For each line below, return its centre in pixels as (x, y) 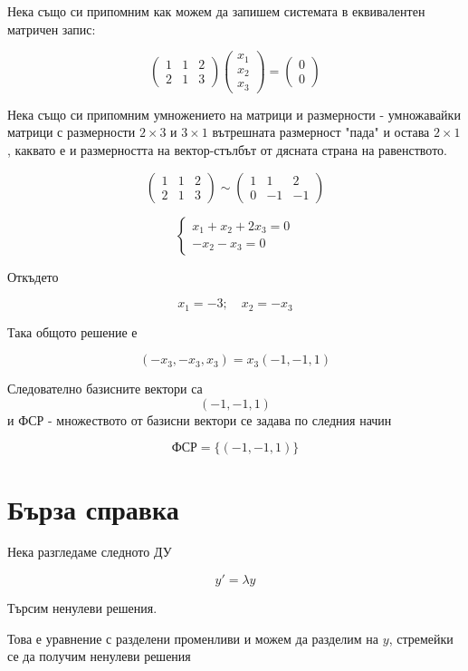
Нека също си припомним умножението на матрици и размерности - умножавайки (234, 114)
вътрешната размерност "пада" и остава (321, 132)
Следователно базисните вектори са (105, 389)
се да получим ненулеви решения (99, 656)
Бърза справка (93, 508)
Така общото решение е (72, 331)
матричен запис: (52, 29)
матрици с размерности (72, 132)
